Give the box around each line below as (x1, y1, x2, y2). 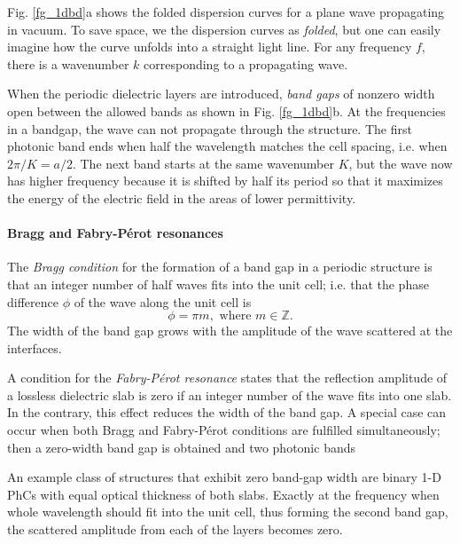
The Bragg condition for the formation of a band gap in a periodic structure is (7, 257, 433, 276)
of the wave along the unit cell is (74, 292, 252, 311)
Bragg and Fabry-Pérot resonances (7, 224, 223, 242)
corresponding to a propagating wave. (144, 54, 348, 73)
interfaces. (7, 338, 62, 357)
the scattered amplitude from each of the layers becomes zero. (7, 520, 343, 539)
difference (7, 292, 58, 311)
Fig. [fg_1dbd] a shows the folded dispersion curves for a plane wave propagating (7, 3, 445, 20)
